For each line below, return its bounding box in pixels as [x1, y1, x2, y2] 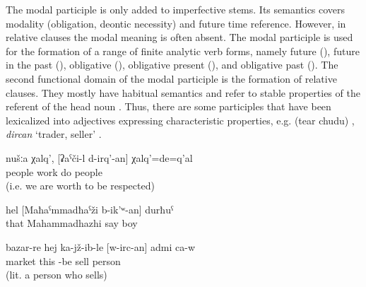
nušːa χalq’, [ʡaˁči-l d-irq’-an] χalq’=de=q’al [6, 150, 193, 165]
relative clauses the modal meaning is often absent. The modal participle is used [6, 30, 353, 45]
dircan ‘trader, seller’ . [6, 127, 102, 141]
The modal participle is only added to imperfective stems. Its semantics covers [6, 2, 346, 16]
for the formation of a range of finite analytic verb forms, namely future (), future [6, 43, 360, 58]
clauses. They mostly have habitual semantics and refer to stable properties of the [6, 85, 360, 100]
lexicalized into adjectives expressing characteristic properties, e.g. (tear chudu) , [6, 112, 355, 127]
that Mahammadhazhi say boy [6, 216, 138, 230]
